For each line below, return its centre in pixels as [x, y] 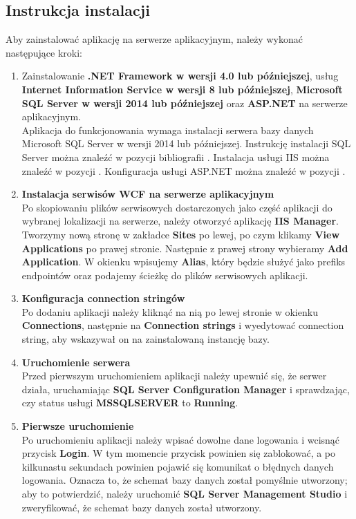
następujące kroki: [44, 52]
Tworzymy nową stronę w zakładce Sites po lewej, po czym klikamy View [181, 234]
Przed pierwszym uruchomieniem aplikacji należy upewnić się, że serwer [174, 376]
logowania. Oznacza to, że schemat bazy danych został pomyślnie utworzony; [185, 480]
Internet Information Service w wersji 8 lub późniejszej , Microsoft [182, 89]
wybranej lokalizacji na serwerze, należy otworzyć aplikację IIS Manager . [180, 221]
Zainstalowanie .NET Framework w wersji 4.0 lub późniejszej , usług [180, 76]
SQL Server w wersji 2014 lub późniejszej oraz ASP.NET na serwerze [185, 103]
